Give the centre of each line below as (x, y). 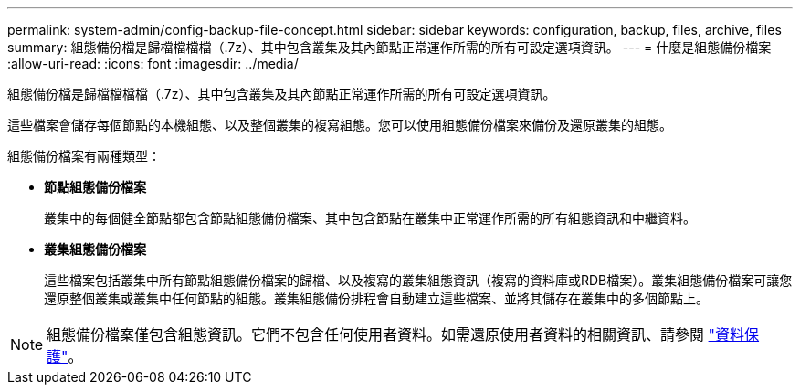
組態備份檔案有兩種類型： (84, 156)
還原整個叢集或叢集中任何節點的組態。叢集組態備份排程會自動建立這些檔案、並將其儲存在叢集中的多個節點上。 (376, 298)
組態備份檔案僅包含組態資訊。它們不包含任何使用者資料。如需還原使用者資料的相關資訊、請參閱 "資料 (396, 334)
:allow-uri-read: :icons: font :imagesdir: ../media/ (153, 64)
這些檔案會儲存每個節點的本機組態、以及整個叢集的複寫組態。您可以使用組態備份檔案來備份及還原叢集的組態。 (340, 125)
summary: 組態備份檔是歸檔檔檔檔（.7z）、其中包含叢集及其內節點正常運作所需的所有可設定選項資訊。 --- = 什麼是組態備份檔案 (389, 47)
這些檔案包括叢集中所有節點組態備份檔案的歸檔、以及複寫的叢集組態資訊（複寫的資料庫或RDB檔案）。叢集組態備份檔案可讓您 (418, 280)
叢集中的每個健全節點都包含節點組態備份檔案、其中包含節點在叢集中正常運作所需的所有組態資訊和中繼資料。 (370, 218)
